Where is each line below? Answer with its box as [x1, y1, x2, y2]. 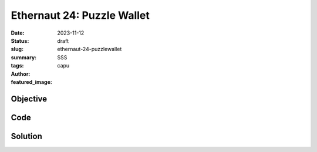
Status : [11, 37, 29, 44]
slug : [11, 46, 23, 53]
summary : [11, 53, 37, 61]
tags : [11, 62, 24, 69]
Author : [11, 70, 31, 77]
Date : [11, 29, 25, 36]
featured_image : [11, 78, 52, 85]
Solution [11, 131, 42, 141]
